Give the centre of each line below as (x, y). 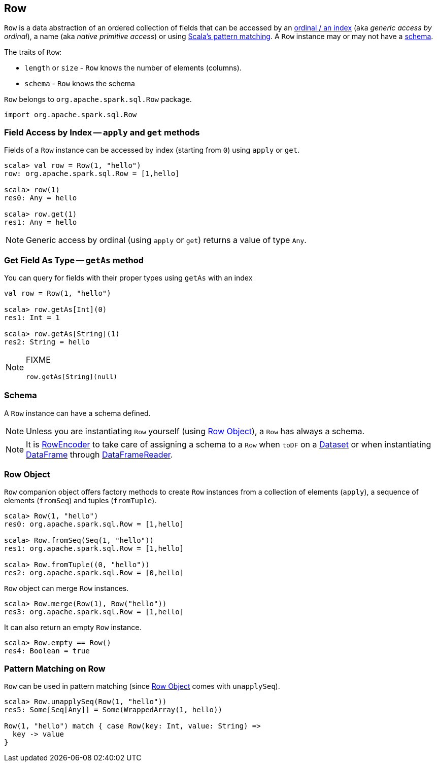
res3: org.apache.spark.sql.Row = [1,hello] (94, 612)
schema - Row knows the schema (80, 84)
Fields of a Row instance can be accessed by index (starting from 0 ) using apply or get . (152, 150)
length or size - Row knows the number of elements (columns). (133, 68)
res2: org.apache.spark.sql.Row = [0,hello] (94, 573)
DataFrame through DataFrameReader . (99, 454)
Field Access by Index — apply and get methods (102, 132)
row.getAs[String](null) (72, 376)
